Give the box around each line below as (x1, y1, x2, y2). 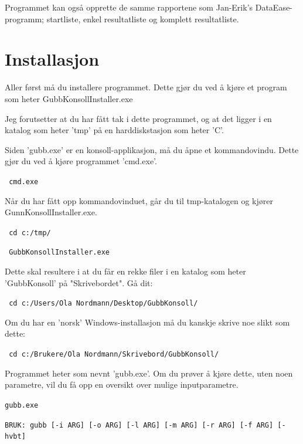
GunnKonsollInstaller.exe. (5, 206, 97, 218)
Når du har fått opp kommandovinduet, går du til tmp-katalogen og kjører (5, 194, 273, 206)
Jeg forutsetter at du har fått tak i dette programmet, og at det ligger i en (5, 112, 272, 124)
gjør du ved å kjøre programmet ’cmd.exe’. (5, 155, 157, 167)
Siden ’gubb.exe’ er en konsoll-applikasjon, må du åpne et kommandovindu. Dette (5, 143, 299, 155)
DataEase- (255, 1, 292, 13)
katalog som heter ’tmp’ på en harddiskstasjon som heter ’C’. (5, 124, 224, 136)
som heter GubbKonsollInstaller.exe (5, 92, 133, 104)
